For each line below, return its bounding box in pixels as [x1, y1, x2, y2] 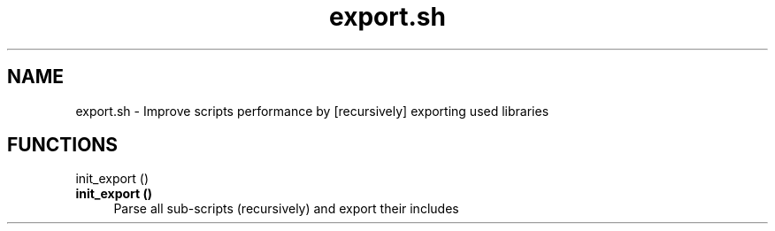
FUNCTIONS [7, 134, 119, 157]
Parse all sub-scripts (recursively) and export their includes [113, 201, 459, 217]
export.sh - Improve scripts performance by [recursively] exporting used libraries [75, 103, 549, 119]
